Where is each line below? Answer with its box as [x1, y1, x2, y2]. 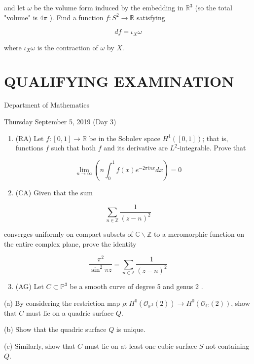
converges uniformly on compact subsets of [4, 229, 133, 239]
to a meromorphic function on [153, 229, 245, 239]
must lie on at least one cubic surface [84, 340, 197, 351]
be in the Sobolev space [89, 133, 160, 143]
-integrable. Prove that [177, 143, 246, 153]
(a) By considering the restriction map [4, 297, 120, 308]
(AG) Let [15, 281, 44, 291]
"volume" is [4, 12, 38, 22]
